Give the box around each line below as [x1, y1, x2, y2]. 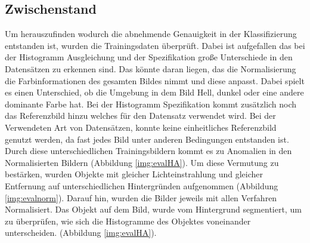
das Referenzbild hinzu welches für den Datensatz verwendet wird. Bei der [5, 109, 276, 122]
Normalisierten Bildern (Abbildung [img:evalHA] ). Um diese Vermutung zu [5, 156, 279, 168]
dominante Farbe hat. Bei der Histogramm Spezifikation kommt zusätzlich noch [5, 97, 297, 110]
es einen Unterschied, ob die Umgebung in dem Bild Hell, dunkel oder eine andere [5, 86, 304, 99]
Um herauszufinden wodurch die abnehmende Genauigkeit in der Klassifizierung [5, 27, 297, 40]
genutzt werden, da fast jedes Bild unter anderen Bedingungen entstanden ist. [5, 133, 289, 145]
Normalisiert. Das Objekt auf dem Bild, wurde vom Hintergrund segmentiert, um [5, 203, 302, 216]
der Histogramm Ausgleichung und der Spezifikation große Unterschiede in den [5, 51, 293, 63]
